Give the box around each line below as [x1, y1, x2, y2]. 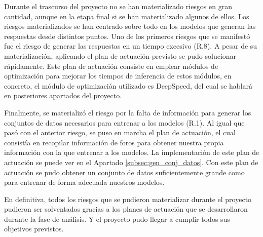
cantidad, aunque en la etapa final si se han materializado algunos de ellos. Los [4, 11, 249, 21]
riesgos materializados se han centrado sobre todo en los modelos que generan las [4, 21, 256, 31]
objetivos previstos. [4, 223, 64, 234]
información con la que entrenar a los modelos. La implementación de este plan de [4, 147, 259, 157]
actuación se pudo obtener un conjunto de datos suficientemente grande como [4, 167, 245, 177]
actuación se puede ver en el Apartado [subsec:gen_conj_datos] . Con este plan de [4, 156, 258, 167]
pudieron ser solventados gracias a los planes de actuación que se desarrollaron [4, 204, 248, 214]
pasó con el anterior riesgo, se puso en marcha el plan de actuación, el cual [4, 127, 236, 138]
